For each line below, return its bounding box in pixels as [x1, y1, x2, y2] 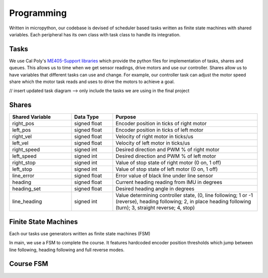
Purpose [115, 113, 136, 120]
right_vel [12, 133, 32, 140]
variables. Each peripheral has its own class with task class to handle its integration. [9, 31, 181, 37]
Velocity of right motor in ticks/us [115, 133, 194, 140]
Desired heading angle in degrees [115, 185, 195, 192]
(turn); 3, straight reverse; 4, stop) [115, 204, 195, 211]
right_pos [12, 120, 34, 127]
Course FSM [9, 260, 48, 268]
